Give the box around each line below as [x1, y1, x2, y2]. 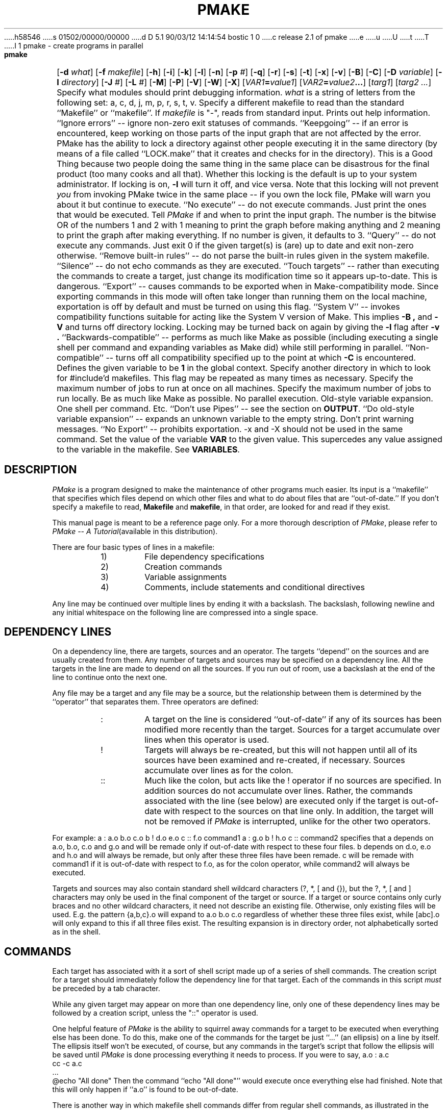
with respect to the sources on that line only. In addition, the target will [163, 806, 434, 817]
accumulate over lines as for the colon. [144, 765, 293, 776]
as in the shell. [52, 927, 101, 937]
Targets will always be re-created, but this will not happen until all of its [144, 745, 417, 755]
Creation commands [144, 561, 222, 572]
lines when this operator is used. [144, 735, 269, 745]
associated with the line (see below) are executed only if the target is [144, 796, 409, 806]
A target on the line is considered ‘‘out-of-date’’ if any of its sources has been [144, 714, 442, 725]
